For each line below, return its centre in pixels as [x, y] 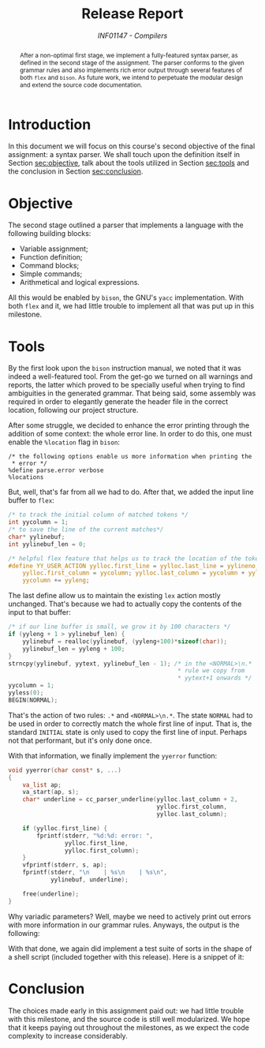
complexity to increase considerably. [68, 1035]
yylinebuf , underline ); [89, 880]
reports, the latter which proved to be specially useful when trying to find [127, 385]
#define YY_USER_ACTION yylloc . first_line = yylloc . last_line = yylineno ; [134, 566]
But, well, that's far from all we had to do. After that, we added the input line [131, 492]
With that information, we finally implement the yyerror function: [113, 755]
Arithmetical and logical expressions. [80, 283]
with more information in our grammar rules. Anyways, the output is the [124, 925]
